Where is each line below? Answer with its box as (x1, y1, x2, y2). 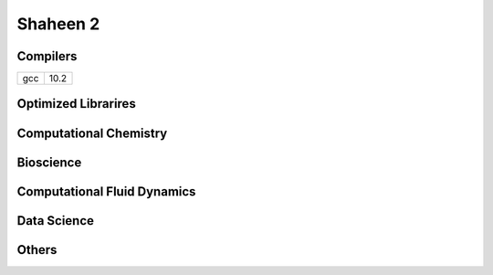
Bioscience (16, 154, 82, 170)
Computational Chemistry (16, 125, 168, 141)
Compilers (16, 48, 78, 64)
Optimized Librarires (16, 96, 136, 111)
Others (16, 242, 58, 258)
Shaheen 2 (16, 14, 100, 34)
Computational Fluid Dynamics (16, 184, 196, 199)
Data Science (16, 213, 95, 228)
